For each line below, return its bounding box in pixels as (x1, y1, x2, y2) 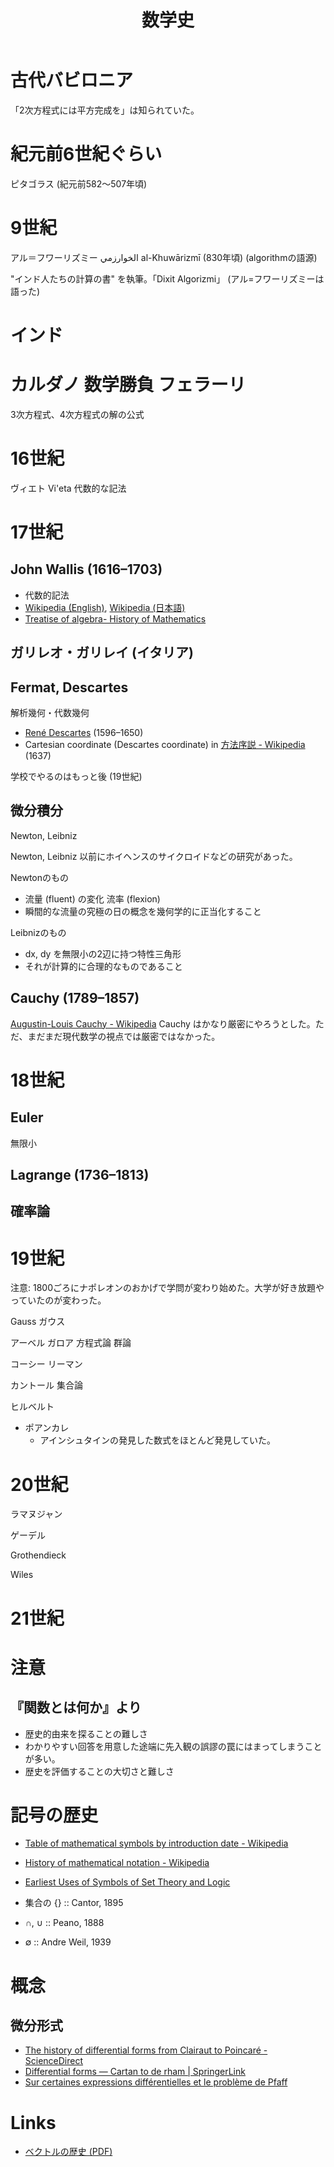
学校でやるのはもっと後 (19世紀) (10, 771, 143, 783)
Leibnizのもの (10, 926, 67, 938)
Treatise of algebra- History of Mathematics (24, 612, 207, 625)
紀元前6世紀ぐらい (10, 143, 163, 166)
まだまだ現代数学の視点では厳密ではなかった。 (27, 1030, 221, 1042)
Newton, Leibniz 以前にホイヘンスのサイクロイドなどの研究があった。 (10, 850, 298, 862)
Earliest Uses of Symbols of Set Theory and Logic (24, 1876, 231, 1888)
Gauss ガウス (10, 1316, 66, 1328)
